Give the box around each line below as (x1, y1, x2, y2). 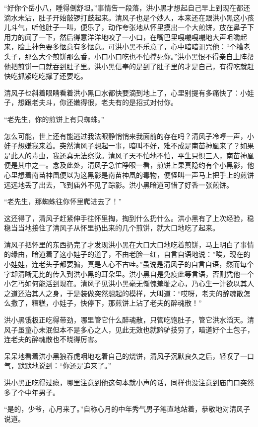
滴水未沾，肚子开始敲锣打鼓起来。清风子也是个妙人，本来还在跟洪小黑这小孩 (4, 12, 254, 22)
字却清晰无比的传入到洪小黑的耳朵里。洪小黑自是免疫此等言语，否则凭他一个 (4, 268, 254, 279)
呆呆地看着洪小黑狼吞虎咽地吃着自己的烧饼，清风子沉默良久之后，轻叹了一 (4, 350, 247, 361)
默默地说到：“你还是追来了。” (17, 360, 112, 371)
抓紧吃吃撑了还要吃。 (17, 71, 87, 81)
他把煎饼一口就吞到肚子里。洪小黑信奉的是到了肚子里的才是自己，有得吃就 (4, 61, 247, 71)
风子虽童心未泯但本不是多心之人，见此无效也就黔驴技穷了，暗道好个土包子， (4, 324, 254, 334)
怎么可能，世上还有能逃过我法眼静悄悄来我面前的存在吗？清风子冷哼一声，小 (4, 130, 254, 141)
